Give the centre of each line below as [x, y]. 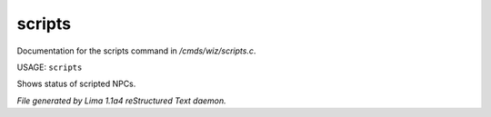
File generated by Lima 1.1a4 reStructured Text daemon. [121, 101]
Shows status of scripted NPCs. [76, 84]
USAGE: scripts [50, 67]
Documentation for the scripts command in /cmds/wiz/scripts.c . [136, 51]
